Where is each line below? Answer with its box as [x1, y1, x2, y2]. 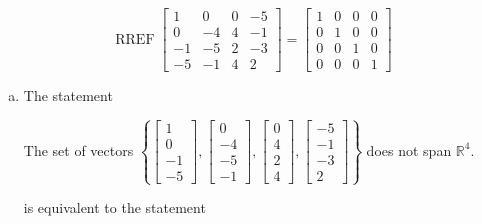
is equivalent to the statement [23, 197, 206, 218]
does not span [366, 139, 452, 160]
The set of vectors [23, 139, 134, 160]
